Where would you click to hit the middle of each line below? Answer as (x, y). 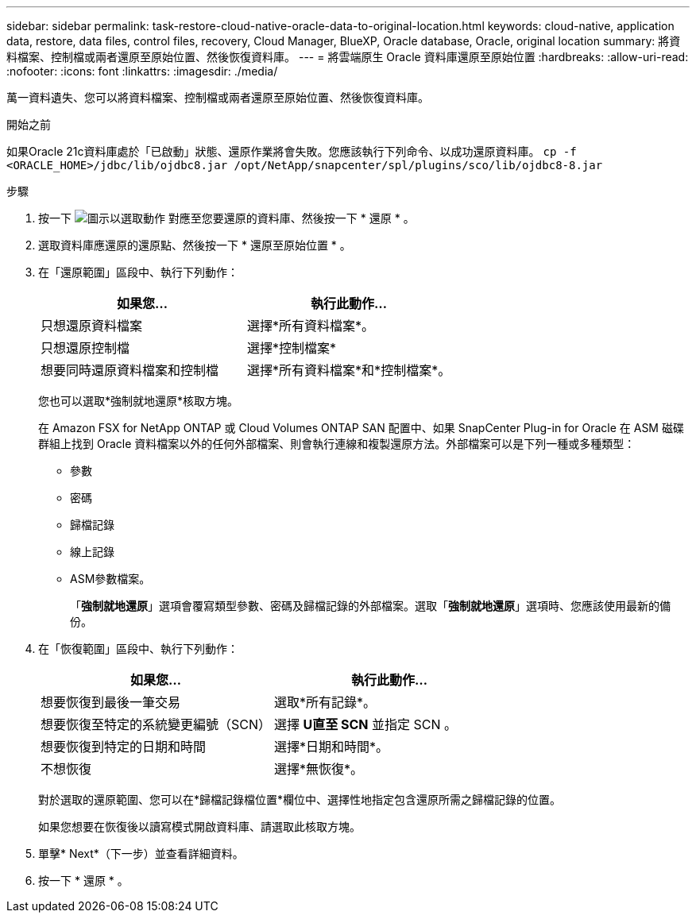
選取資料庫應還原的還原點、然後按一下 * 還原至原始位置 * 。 (195, 245)
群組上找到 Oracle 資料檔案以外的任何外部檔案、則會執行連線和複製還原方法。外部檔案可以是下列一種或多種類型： (337, 444)
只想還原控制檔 (85, 348)
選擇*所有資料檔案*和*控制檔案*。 (349, 370)
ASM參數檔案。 (110, 579)
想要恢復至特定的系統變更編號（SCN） (156, 724)
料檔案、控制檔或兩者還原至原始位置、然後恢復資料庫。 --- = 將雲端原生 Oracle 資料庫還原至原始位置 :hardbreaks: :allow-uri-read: (348, 57)
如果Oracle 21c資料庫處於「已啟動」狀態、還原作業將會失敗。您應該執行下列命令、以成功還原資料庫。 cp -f (292, 151)
